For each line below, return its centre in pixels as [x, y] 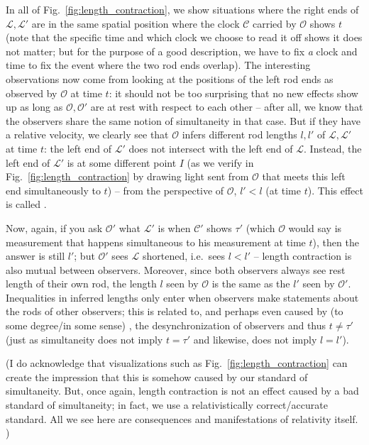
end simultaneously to [53, 190]
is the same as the [251, 284]
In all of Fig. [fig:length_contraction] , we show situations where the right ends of [182, 9]
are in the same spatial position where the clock [136, 23]
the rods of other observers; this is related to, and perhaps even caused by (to [175, 311]
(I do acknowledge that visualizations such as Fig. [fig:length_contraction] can [177, 363]
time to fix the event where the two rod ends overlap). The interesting [158, 65]
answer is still [35, 256]
